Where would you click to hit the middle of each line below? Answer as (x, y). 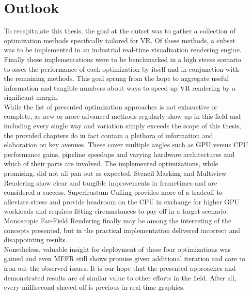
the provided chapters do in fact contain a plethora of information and (109, 135)
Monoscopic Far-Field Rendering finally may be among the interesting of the (118, 220)
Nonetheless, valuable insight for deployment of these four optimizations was (117, 249)
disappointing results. (36, 240)
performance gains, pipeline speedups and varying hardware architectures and (119, 154)
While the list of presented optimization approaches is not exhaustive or (111, 106)
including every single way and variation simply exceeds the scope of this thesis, (123, 126)
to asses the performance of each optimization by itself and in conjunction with (121, 69)
